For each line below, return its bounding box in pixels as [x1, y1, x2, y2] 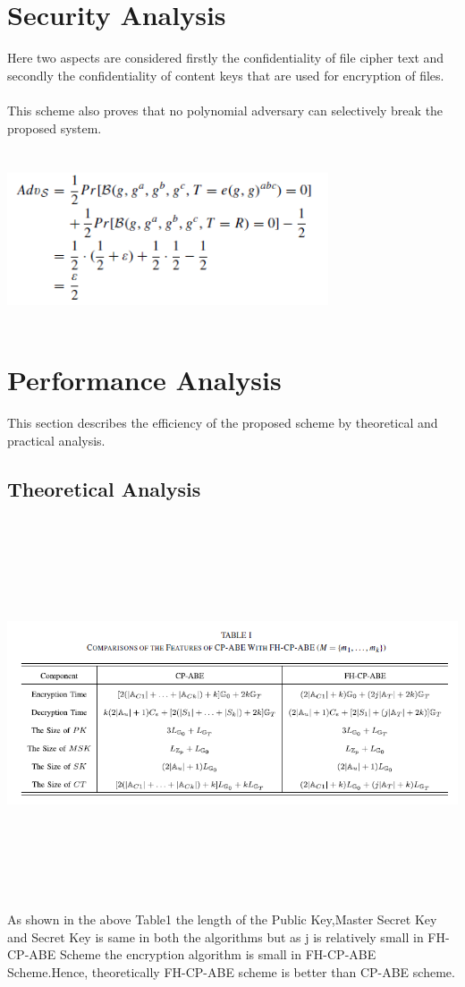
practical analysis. [7, 430, 106, 449]
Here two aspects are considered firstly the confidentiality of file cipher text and [7, 48, 444, 67]
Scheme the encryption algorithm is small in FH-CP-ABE [59, 945, 376, 964]
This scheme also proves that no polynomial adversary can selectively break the [7, 100, 444, 119]
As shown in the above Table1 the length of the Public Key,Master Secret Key [7, 910, 437, 928]
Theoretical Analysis [7, 474, 201, 502]
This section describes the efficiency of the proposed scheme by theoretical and [7, 413, 438, 432]
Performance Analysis [7, 362, 282, 398]
